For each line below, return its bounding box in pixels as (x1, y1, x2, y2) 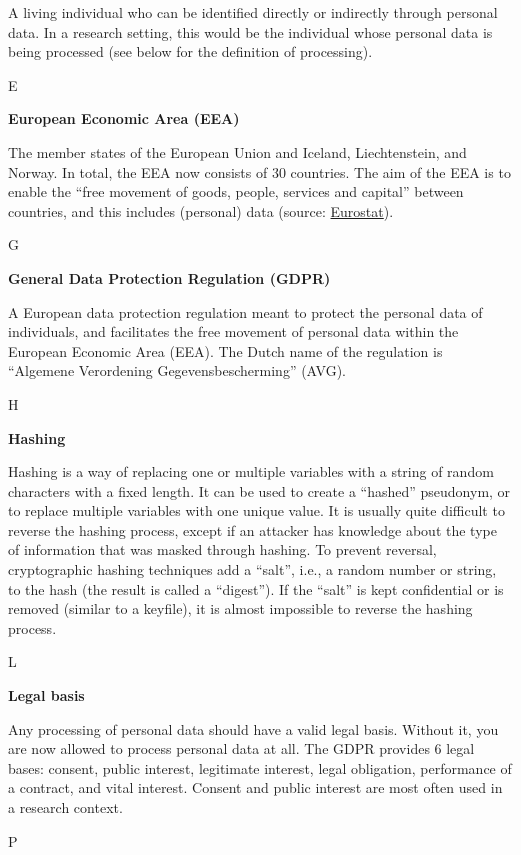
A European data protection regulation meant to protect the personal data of (8, 301, 483, 322)
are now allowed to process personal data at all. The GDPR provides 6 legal (8, 738, 475, 759)
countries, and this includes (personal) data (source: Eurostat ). (8, 200, 394, 221)
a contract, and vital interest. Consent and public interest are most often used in (8, 777, 503, 798)
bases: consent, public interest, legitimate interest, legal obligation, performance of (8, 757, 512, 778)
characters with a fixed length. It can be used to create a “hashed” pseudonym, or (8, 480, 511, 501)
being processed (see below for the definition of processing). (8, 41, 373, 62)
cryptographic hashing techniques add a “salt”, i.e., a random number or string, (8, 559, 497, 580)
